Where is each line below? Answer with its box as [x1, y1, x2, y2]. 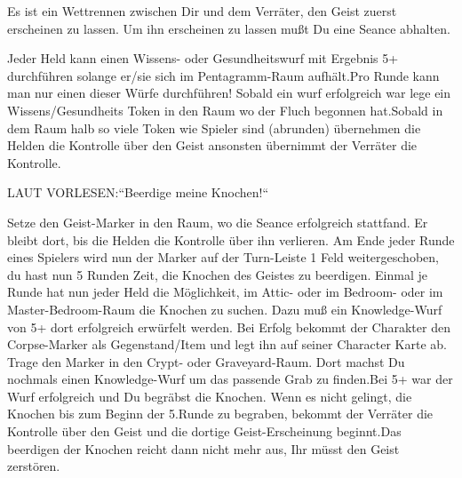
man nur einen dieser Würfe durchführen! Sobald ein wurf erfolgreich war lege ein [7, 84, 451, 102]
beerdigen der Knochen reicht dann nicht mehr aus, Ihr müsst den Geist [7, 439, 400, 458]
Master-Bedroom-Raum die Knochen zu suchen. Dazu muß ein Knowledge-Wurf [7, 299, 442, 318]
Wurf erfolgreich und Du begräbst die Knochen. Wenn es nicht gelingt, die [7, 386, 412, 405]
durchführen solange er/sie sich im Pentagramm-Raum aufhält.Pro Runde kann [7, 66, 440, 84]
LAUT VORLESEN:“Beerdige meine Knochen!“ [7, 183, 269, 202]
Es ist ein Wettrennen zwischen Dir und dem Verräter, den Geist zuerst [7, 2, 397, 20]
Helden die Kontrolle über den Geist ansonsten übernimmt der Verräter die [7, 136, 418, 155]
